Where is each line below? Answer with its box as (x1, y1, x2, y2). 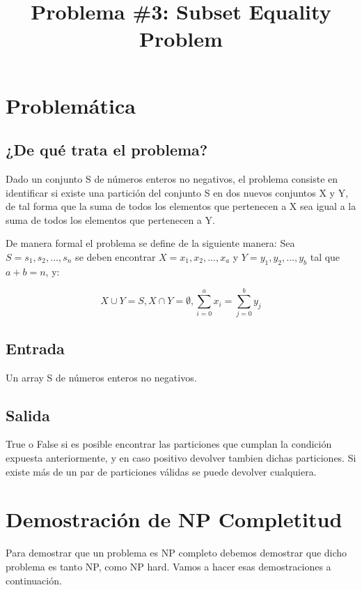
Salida (6, 404, 50, 425)
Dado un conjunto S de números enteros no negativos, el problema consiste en (6, 171, 338, 186)
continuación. (6, 573, 62, 587)
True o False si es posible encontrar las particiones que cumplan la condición (6, 437, 332, 451)
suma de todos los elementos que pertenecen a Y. (6, 212, 215, 227)
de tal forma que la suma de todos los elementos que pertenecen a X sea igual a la (6, 199, 356, 213)
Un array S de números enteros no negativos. (6, 370, 197, 384)
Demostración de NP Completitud (6, 505, 343, 534)
